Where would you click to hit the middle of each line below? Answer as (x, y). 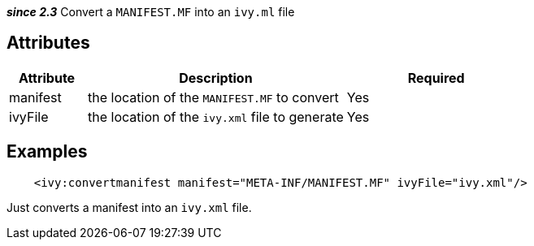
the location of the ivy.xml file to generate (216, 117)
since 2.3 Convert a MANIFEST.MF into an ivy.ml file (151, 12)
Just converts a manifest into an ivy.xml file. (129, 207)
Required (436, 78)
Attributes (48, 43)
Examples (47, 152)
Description (216, 78)
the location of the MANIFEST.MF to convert (213, 97)
